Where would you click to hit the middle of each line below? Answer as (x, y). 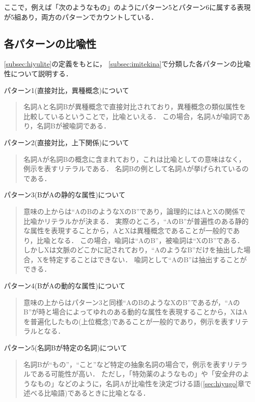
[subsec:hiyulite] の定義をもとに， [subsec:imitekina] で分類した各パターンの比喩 (127, 64)
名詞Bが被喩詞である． (73, 126)
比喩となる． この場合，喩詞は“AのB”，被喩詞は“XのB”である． (140, 240)
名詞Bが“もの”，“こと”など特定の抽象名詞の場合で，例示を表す (125, 364)
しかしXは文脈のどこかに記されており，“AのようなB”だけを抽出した (133, 250)
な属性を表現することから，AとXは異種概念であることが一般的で (128, 231)
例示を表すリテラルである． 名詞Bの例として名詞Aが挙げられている (132, 169)
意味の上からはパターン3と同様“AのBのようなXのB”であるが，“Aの (132, 302)
